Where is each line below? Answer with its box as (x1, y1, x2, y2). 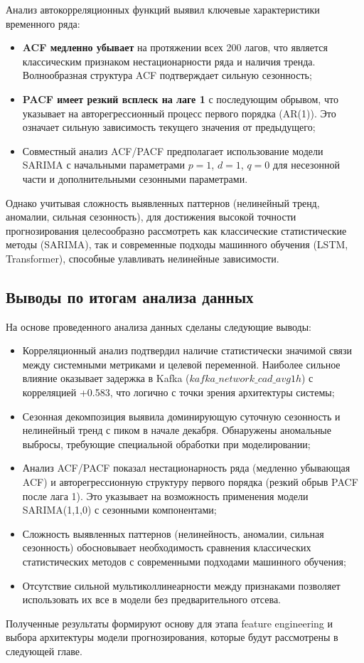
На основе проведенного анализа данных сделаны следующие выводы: (6, 319, 312, 334)
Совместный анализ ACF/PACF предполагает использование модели (22, 143, 323, 158)
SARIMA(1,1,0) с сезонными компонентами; (22, 502, 217, 517)
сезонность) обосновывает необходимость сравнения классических (22, 540, 311, 555)
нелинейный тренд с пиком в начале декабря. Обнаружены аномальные (22, 423, 331, 437)
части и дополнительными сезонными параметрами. (22, 171, 248, 186)
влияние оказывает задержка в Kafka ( (22, 371, 190, 386)
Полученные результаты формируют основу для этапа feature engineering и (6, 615, 333, 630)
